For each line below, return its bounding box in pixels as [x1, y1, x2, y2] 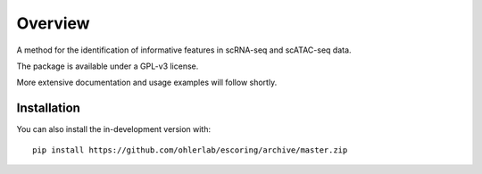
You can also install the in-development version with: [16, 124, 212, 135]
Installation [16, 101, 80, 116]
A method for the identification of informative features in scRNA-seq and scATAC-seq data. [16, 45, 352, 55]
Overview [16, 13, 90, 33]
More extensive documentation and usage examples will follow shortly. [16, 77, 278, 88]
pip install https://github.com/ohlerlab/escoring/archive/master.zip [32, 145, 348, 155]
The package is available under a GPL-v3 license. [16, 61, 199, 71]
